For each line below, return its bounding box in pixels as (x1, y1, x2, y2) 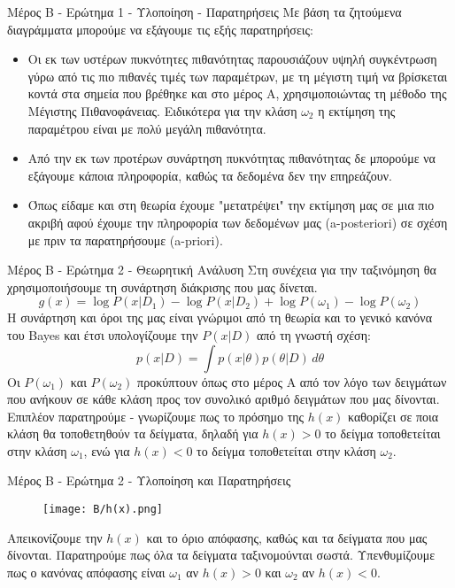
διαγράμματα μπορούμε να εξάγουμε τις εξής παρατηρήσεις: (7, 19, 313, 38)
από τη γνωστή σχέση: (256, 325, 371, 344)
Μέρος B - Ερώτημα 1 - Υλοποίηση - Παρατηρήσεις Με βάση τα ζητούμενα (7, 3, 402, 20)
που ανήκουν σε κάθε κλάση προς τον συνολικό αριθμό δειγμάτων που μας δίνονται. (7, 390, 440, 408)
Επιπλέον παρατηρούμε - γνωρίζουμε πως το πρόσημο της (7, 406, 305, 425)
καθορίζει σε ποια (348, 406, 439, 425)
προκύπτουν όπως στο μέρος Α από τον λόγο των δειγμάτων (137, 372, 447, 391)
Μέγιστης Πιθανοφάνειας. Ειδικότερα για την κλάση (27, 101, 297, 120)
